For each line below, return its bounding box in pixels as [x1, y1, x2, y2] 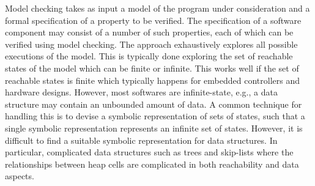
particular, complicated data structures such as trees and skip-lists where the [5, 146, 294, 158]
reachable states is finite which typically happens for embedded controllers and [5, 73, 300, 86]
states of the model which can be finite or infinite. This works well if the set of [5, 61, 299, 74]
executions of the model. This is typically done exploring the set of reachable [5, 50, 293, 62]
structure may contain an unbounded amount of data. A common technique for [5, 97, 302, 110]
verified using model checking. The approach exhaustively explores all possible [5, 37, 298, 50]
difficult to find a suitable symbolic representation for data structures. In [5, 133, 278, 146]
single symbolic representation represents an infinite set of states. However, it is [5, 121, 303, 134]
